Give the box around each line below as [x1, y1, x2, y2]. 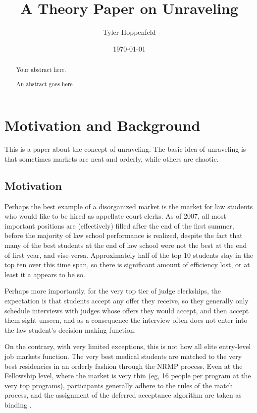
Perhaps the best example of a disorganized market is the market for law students [4, 201, 253, 211]
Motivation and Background [4, 115, 201, 135]
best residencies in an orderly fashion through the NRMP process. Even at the [4, 360, 243, 371]
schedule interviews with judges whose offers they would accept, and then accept [4, 305, 249, 315]
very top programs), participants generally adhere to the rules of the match [4, 380, 233, 390]
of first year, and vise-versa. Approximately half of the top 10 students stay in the [4, 249, 253, 260]
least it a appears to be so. [4, 269, 85, 279]
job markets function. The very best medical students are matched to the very [4, 351, 242, 361]
